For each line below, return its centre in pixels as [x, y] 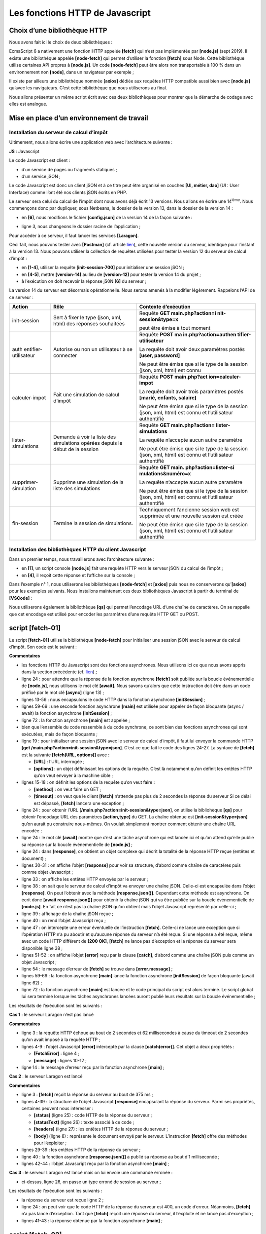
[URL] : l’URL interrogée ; [59, 762]
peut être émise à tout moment [175, 328]
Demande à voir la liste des [85, 437]
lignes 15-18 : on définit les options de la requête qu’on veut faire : [88, 782]
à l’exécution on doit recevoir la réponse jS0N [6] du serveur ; [84, 281]
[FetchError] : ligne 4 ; [57, 1053]
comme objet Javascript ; [47, 872]
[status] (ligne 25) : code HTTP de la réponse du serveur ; [93, 1115]
